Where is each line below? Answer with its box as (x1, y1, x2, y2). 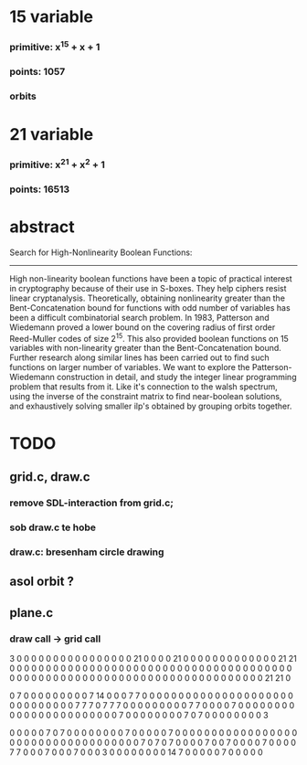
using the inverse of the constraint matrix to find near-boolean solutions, (9, 391, 282, 402)
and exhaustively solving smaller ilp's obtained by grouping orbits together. (9, 400, 292, 412)
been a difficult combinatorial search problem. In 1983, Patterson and (9, 312, 270, 323)
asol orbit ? (9, 574, 75, 590)
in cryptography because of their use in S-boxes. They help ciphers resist (9, 282, 287, 293)
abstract (9, 217, 75, 238)
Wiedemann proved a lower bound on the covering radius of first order (9, 322, 276, 333)
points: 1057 (9, 66, 66, 79)
